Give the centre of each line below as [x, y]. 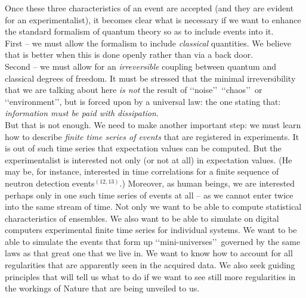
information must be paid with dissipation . [82, 113]
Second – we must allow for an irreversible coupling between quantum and [140, 66]
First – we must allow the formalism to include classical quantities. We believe [148, 43]
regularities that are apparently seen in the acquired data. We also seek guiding [150, 265]
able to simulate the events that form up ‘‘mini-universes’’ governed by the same [153, 241]
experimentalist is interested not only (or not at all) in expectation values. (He [149, 159]
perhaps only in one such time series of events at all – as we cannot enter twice [149, 195]
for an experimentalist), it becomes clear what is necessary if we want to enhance [153, 19]
